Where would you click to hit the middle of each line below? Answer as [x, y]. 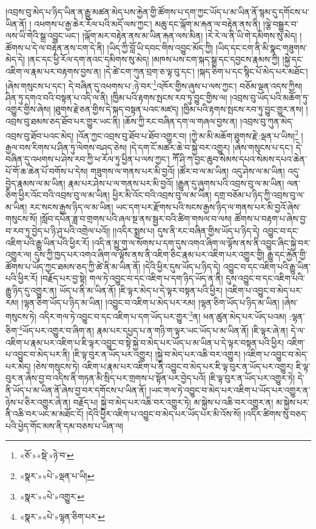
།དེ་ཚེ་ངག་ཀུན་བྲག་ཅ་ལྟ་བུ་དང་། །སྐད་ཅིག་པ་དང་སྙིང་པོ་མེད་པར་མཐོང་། [206, 71]
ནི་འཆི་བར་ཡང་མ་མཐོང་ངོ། [45, 414]
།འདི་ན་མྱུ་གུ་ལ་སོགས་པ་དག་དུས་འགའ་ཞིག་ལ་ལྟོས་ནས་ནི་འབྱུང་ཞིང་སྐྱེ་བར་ [201, 242]
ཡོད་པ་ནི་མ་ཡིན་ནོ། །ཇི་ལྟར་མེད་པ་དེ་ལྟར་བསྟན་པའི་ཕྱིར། [141, 290]
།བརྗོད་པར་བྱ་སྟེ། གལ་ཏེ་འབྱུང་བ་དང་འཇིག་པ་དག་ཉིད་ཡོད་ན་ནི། [132, 278]
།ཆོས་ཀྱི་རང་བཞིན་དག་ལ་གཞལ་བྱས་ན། [180, 121]
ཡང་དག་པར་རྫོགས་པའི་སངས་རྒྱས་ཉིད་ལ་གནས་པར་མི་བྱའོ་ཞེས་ [208, 206]
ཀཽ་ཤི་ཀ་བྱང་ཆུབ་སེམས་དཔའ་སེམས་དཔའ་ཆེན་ [240, 159]
